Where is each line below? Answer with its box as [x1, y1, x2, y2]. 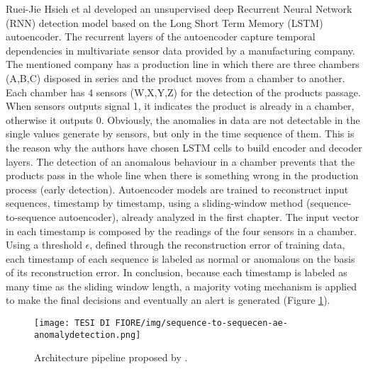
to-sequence [6, 209, 56, 224]
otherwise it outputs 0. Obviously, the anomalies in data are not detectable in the [6, 112, 360, 127]
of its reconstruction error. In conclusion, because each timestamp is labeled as [6, 265, 347, 280]
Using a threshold [6, 237, 82, 252]
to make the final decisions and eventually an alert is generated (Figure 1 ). [6, 293, 330, 307]
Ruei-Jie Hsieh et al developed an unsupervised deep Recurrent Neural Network [6, 1, 352, 16]
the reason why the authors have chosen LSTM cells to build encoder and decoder [6, 140, 362, 154]
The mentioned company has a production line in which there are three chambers [6, 57, 359, 72]
